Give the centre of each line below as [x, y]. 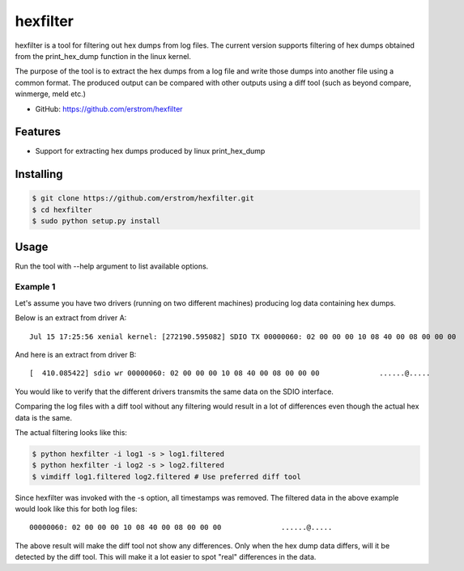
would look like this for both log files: [76, 509]
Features [38, 132]
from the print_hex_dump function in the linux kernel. [103, 56]
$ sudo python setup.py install [96, 221]
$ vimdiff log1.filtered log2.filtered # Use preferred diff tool [166, 476]
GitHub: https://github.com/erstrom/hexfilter [109, 108]
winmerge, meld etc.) [51, 94]
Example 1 [35, 287]
